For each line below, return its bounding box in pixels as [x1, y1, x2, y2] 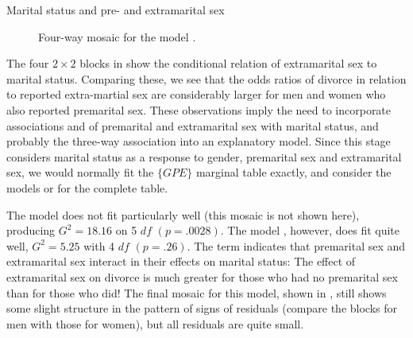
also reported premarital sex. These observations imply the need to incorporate [6, 101, 392, 118]
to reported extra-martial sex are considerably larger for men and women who [6, 86, 386, 103]
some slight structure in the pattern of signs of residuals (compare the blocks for [6, 300, 398, 317]
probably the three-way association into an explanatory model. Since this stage [6, 133, 391, 150]
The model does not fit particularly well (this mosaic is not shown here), [6, 206, 360, 223]
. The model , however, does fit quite [220, 222, 400, 239]
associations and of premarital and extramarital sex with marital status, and [6, 117, 379, 134]
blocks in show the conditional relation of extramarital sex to [79, 55, 377, 72]
